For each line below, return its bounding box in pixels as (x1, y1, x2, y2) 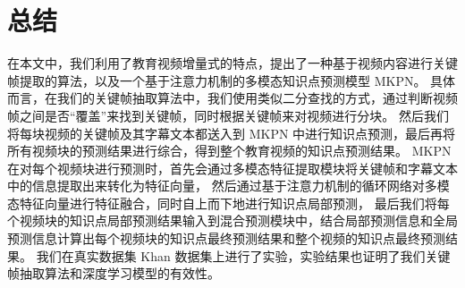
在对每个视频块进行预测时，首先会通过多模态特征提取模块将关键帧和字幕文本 (7, 158, 458, 177)
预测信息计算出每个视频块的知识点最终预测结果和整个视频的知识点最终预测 (7, 229, 445, 248)
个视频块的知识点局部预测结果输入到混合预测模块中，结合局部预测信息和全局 (7, 211, 458, 230)
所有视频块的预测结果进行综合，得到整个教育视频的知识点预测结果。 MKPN (7, 141, 452, 160)
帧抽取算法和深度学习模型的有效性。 (7, 264, 220, 283)
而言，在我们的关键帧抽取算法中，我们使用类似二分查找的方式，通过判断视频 (7, 89, 458, 107)
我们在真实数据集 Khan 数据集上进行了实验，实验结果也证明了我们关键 (36, 246, 451, 265)
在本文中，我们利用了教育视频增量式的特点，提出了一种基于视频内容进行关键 (7, 54, 458, 72)
